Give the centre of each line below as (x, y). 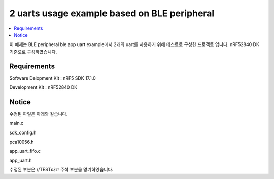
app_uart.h (21, 160)
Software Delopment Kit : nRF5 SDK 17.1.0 (53, 78)
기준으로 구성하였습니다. (33, 52)
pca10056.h (22, 142)
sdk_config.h (23, 132)
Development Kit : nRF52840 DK (43, 87)
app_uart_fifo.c (25, 151)
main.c (16, 123)
